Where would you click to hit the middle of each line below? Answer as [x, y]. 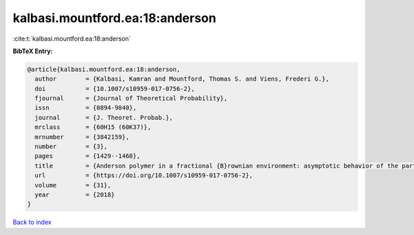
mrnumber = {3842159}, [82, 137]
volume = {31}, [73, 185]
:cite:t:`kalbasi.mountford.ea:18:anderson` [72, 39]
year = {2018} [75, 195]
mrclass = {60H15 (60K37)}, [93, 127]
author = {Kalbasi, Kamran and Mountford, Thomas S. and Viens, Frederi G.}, [182, 79]
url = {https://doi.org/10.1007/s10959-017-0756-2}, [144, 175]
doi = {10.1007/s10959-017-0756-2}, [115, 89]
